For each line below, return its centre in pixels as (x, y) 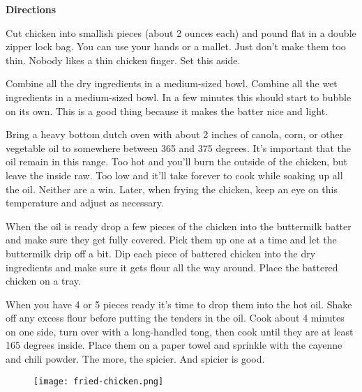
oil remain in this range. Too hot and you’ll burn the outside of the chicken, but (176, 161)
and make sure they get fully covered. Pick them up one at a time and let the (171, 240)
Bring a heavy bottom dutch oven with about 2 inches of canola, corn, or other (175, 134)
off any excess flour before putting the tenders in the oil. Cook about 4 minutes (175, 318)
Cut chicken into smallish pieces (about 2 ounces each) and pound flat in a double (181, 32)
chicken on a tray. (43, 281)
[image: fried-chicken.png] (99, 381)
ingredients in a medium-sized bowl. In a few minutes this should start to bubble (179, 97)
